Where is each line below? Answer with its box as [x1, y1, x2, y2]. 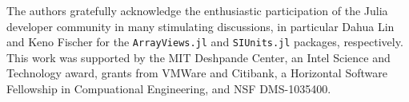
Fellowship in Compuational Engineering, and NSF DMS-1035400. [6, 80, 331, 97]
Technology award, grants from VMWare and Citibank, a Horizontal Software [6, 65, 387, 81]
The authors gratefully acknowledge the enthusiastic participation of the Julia [6, 2, 388, 18]
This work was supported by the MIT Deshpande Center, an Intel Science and [6, 49, 391, 65]
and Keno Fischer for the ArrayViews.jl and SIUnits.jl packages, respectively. [6, 33, 403, 50]
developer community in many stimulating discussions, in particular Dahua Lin [6, 18, 395, 34]
